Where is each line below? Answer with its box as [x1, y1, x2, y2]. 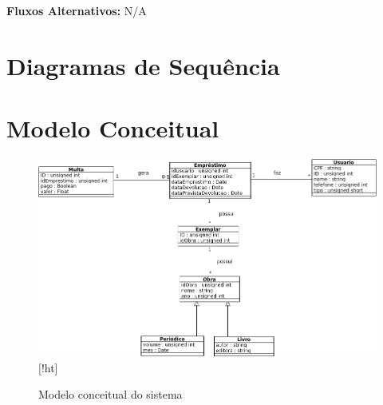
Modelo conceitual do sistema [38, 386, 183, 403]
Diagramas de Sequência [6, 49, 280, 81]
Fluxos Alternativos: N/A [6, 2, 147, 18]
